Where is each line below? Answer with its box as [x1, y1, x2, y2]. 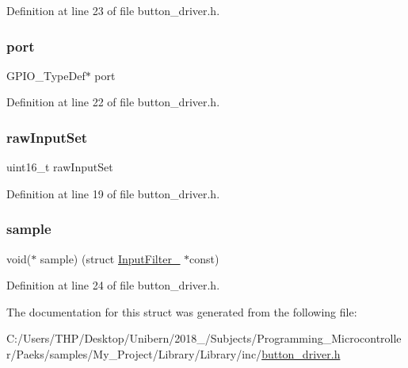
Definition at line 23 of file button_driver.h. [6, 2, 220, 18]
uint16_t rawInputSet [6, 159, 113, 175]
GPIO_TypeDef [6, 67, 86, 83]
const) [189, 250, 219, 266]
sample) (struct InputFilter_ [40, 250, 181, 266]
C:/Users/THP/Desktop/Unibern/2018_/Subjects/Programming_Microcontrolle [6, 330, 402, 347]
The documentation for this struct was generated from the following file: [6, 303, 357, 320]
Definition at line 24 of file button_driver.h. [6, 277, 220, 293]
